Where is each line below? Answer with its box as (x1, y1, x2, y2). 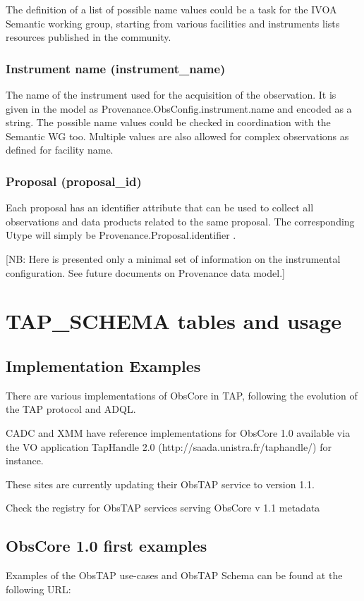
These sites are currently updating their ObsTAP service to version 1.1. (6, 476, 315, 491)
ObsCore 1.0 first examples (6, 535, 207, 557)
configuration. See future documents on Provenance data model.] (6, 265, 285, 280)
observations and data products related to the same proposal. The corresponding (6, 213, 355, 228)
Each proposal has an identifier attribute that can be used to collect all (6, 200, 314, 215)
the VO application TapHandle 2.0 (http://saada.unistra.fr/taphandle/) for (6, 439, 332, 454)
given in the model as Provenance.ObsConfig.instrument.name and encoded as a (6, 101, 352, 116)
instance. (6, 453, 44, 468)
